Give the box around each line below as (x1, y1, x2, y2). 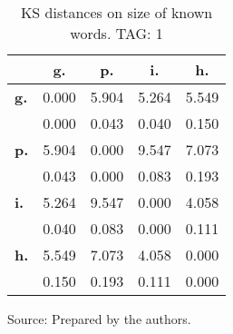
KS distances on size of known (20, 2, 213, 23)
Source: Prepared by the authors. (7, 309, 191, 328)
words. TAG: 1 (70, 23, 163, 44)
